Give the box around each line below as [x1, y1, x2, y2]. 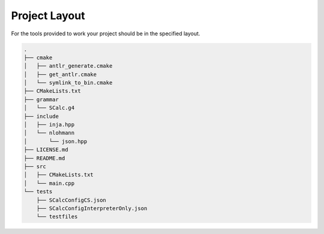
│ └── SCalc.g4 [23, 105, 75, 111]
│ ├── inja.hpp [23, 121, 75, 128]
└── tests [23, 189, 53, 195]
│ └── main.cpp [23, 180, 75, 187]
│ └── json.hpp [23, 138, 88, 145]
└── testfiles [36, 213, 78, 220]
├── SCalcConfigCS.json [36, 196, 106, 203]
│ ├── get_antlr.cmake [23, 71, 97, 78]
